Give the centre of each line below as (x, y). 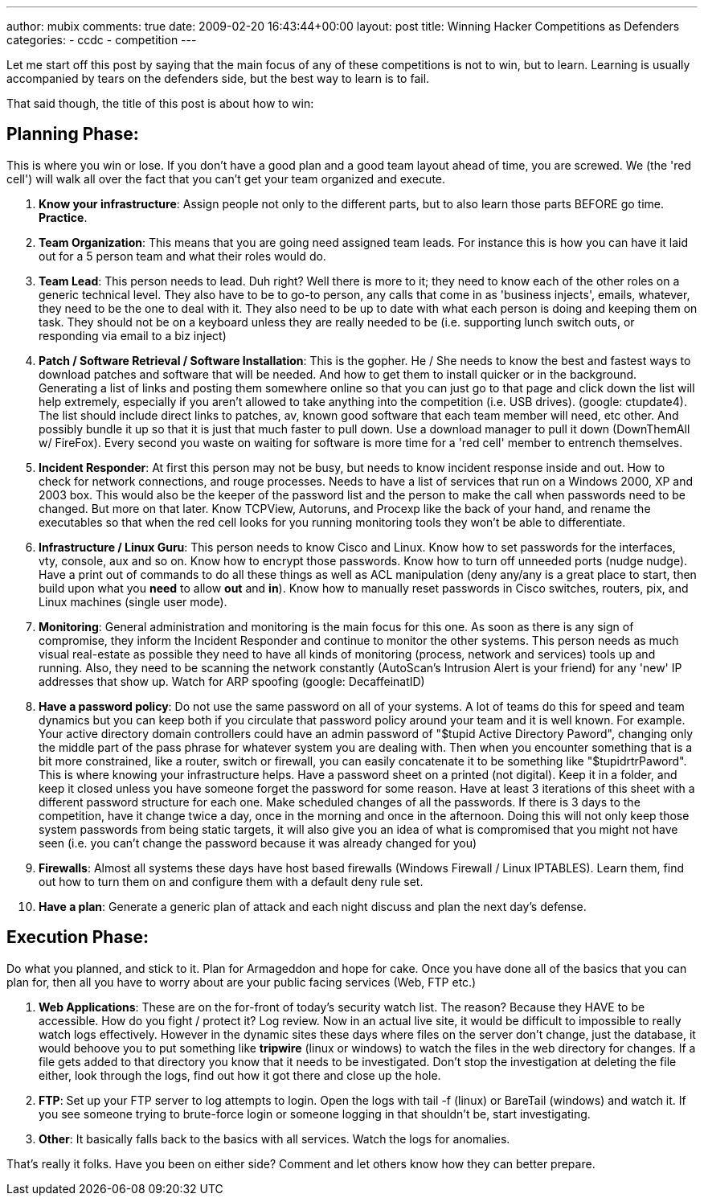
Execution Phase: (78, 937)
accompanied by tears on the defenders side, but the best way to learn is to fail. (218, 78)
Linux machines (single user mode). (133, 601)
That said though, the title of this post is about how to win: (160, 103)
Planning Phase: (73, 134)
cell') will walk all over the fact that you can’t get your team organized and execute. (226, 178)
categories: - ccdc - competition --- (102, 40)
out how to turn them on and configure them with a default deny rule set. (231, 881)
